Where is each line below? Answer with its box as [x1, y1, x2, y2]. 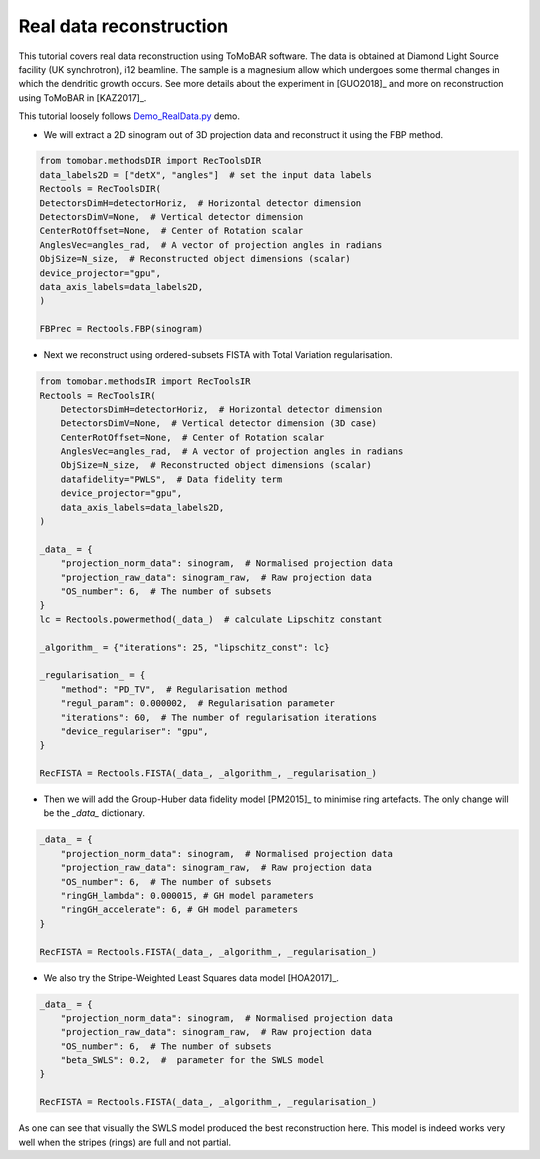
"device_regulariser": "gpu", [60, 725, 209, 737]
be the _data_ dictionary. [43, 807, 145, 819]
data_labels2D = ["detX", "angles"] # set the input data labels [39, 169, 372, 180]
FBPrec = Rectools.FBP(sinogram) [39, 323, 204, 335]
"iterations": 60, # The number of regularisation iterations [60, 711, 378, 723]
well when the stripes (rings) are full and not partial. [18, 1136, 232, 1148]
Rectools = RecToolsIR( [39, 390, 157, 401]
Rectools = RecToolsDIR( [39, 183, 162, 195]
